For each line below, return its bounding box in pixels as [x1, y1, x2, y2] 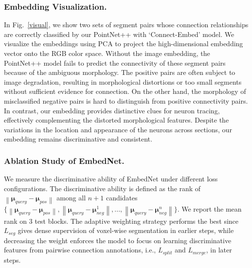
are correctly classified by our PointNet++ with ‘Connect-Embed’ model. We [4, 29, 234, 39]
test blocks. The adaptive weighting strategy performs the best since [35, 215, 239, 226]
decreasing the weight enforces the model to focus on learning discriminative [4, 235, 232, 245]
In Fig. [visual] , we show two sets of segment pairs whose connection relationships [4, 19, 249, 30]
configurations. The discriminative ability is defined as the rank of [4, 183, 201, 193]
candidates [106, 193, 138, 203]
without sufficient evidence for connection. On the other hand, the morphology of [4, 86, 246, 96]
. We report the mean [177, 204, 242, 214]
